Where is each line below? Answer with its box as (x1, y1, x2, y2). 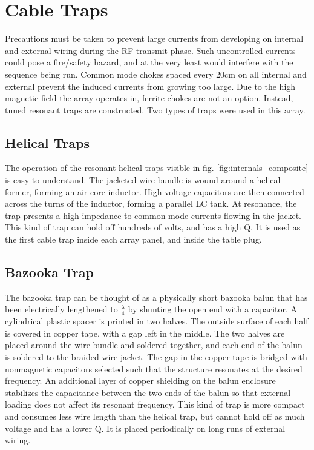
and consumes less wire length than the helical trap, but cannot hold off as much (5, 410, 305, 423)
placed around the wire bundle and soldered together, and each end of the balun (5, 338, 303, 351)
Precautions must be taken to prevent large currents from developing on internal (5, 32, 304, 45)
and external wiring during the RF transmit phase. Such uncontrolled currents (5, 44, 296, 56)
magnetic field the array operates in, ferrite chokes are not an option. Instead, (5, 92, 293, 104)
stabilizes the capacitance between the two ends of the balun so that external (5, 386, 291, 398)
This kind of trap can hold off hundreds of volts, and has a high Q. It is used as (5, 221, 301, 233)
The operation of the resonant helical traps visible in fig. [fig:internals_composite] (5, 161, 309, 174)
